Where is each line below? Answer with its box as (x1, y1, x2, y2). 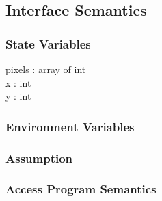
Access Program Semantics (5, 180, 157, 198)
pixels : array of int (5, 62, 86, 76)
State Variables (5, 35, 91, 52)
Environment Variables (5, 118, 135, 135)
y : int (5, 89, 31, 103)
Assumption (5, 149, 73, 166)
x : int (5, 75, 31, 90)
